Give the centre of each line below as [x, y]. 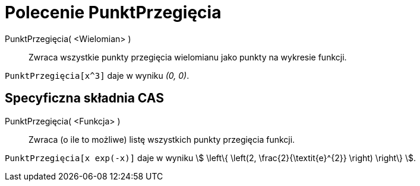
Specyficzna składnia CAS [84, 98]
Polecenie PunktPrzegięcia [113, 12]
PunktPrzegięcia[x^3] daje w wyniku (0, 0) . [97, 75]
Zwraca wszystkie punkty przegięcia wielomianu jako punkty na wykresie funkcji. [188, 57]
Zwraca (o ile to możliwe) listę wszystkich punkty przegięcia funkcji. [162, 139]
